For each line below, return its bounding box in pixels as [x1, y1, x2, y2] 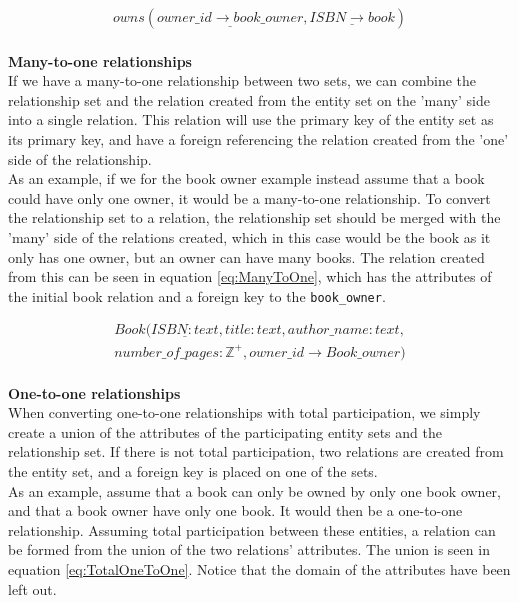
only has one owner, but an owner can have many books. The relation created [8, 246, 485, 267]
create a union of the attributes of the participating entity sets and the [8, 421, 442, 442]
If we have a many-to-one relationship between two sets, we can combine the [8, 70, 477, 91]
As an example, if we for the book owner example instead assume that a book [8, 168, 485, 189]
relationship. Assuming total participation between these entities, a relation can [8, 519, 496, 540]
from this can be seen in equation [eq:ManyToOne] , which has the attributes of [8, 266, 492, 287]
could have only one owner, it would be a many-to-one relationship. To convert [8, 187, 491, 208]
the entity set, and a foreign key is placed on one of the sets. [8, 460, 378, 481]
